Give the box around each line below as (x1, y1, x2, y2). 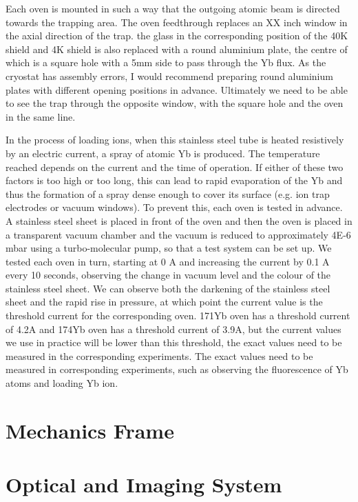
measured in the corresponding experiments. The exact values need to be (6, 348, 313, 363)
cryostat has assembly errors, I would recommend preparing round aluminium (6, 68, 333, 83)
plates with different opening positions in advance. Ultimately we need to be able (6, 82, 348, 97)
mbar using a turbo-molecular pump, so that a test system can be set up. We (6, 241, 332, 255)
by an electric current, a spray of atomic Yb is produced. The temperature (6, 145, 320, 160)
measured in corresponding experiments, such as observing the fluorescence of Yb (6, 362, 348, 376)
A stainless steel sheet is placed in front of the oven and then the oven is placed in (6, 213, 352, 228)
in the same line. (6, 109, 76, 123)
